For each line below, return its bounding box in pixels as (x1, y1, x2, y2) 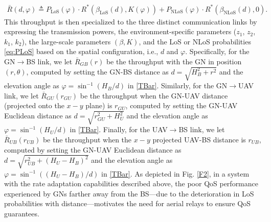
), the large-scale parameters (21, 36, 111, 46)
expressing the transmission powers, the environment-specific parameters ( (4, 26, 237, 37)
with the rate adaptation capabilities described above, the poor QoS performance (4, 178, 258, 189)
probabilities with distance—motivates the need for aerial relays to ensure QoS (4, 198, 251, 209)
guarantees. (4, 208, 39, 219)
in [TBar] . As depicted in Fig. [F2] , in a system (101, 168, 250, 179)
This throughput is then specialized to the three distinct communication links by (4, 16, 257, 27)
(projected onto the (4, 100, 64, 111)
